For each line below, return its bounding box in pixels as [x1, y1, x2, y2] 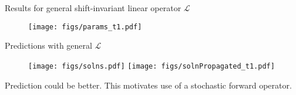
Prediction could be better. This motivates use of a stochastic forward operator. [5, 79, 292, 91]
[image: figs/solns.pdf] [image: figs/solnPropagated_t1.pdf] [28, 62, 275, 70]
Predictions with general [5, 39, 92, 52]
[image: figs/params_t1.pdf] [28, 22, 142, 31]
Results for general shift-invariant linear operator [5, 2, 181, 13]
